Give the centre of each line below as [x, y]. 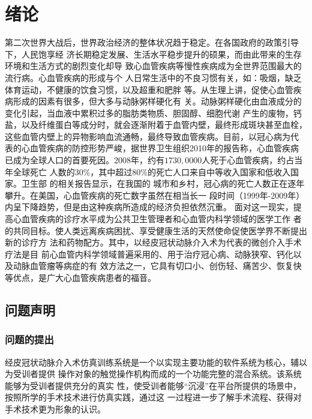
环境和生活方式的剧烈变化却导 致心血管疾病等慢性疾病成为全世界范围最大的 [153, 66]
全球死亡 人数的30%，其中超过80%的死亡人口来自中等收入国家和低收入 [151, 171]
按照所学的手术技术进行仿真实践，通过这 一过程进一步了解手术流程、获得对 [153, 397]
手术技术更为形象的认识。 [55, 408]
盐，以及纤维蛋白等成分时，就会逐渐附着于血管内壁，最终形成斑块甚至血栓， [156, 125]
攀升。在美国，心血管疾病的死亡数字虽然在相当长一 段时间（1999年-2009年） [155, 195]
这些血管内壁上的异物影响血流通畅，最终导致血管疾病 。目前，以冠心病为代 [152, 136]
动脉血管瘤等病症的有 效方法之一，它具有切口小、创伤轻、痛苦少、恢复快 [157, 266]
